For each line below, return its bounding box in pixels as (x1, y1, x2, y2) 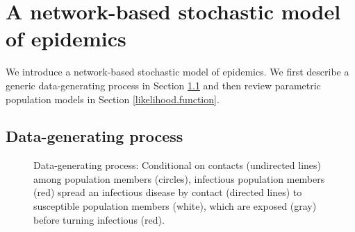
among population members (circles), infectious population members (33, 171, 325, 186)
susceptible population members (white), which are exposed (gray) (33, 199, 317, 213)
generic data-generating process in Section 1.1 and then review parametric (6, 78, 321, 92)
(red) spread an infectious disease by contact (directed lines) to (33, 185, 302, 199)
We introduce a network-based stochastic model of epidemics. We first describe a (6, 64, 349, 79)
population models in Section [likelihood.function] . (6, 91, 220, 106)
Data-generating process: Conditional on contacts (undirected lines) (33, 158, 322, 172)
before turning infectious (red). (33, 212, 165, 226)
